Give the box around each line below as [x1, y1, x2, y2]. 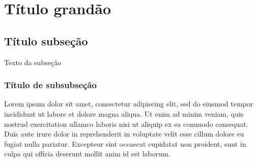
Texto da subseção [4, 57, 62, 67]
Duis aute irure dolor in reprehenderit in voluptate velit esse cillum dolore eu [4, 128, 244, 139]
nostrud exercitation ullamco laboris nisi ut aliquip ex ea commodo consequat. [4, 118, 248, 129]
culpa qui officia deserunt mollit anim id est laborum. [4, 148, 170, 159]
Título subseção [4, 33, 88, 48]
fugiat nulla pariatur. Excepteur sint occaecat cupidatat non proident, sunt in [4, 138, 246, 149]
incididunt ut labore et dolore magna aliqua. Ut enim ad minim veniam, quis [4, 108, 244, 119]
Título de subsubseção [4, 78, 97, 91]
